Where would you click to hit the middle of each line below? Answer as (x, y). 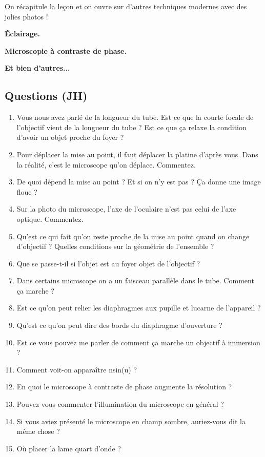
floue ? (27, 191)
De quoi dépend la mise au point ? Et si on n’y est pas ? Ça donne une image (139, 182)
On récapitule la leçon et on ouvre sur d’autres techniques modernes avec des (126, 6)
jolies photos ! (26, 16)
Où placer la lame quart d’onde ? (69, 448)
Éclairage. (22, 34)
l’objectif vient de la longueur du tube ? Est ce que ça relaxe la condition (131, 127)
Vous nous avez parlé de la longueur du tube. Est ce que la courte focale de (135, 117)
